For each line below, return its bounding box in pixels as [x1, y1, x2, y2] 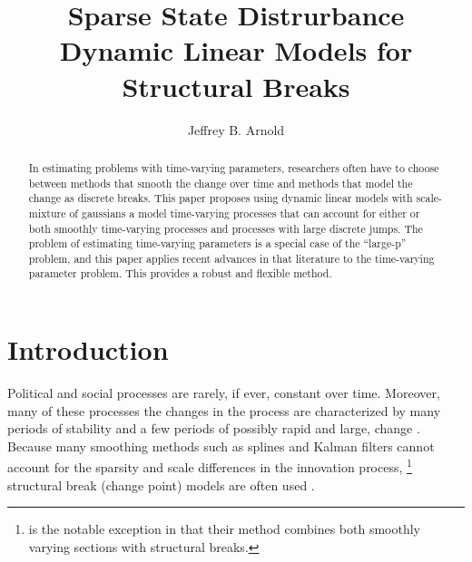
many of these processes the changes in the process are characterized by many [7, 401, 441, 420]
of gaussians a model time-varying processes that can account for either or [69, 205, 420, 220]
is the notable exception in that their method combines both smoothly [28, 519, 420, 538]
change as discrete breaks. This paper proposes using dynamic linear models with [28, 190, 413, 206]
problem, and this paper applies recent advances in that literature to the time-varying [28, 250, 435, 266]
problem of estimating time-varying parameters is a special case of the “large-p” [28, 236, 407, 251]
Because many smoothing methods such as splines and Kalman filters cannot [7, 436, 435, 455]
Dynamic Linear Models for [59, 32, 413, 69]
